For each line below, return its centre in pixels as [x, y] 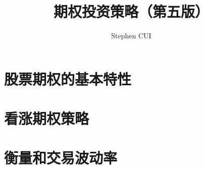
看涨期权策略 [47, 118]
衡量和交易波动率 [61, 158]
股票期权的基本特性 [68, 78]
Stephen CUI [131, 36]
